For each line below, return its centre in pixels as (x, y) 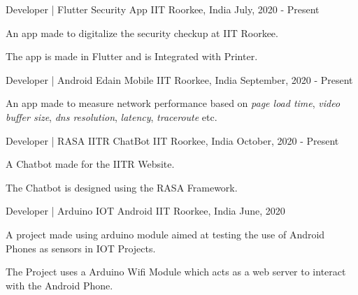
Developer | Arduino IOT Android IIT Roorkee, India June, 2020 (145, 211)
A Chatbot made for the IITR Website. (90, 164)
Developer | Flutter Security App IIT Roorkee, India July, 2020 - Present (163, 9)
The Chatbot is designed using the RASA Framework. (122, 187)
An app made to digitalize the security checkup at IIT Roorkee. (142, 33)
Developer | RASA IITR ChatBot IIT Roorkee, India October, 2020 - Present (172, 140)
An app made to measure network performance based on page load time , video (173, 103)
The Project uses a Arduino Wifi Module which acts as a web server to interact (176, 272)
